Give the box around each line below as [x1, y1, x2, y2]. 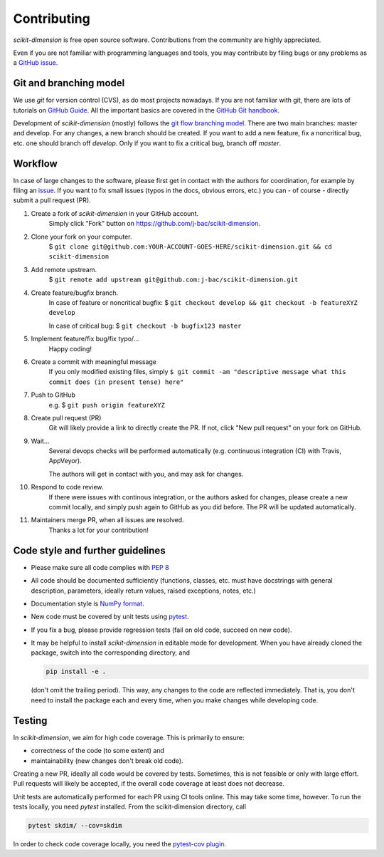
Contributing [13, 11, 90, 26]
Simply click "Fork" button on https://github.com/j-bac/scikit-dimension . [48, 219, 261, 228]
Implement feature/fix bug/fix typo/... [31, 335, 139, 343]
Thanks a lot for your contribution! [48, 526, 149, 534]
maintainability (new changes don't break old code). [31, 756, 184, 765]
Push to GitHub [31, 390, 76, 399]
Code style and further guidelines [13, 544, 166, 556]
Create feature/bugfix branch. [31, 289, 119, 297]
